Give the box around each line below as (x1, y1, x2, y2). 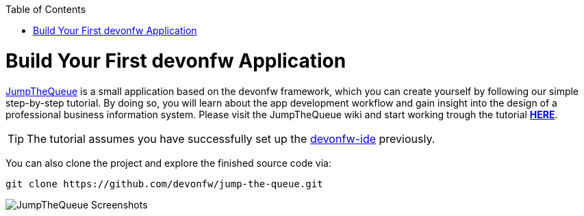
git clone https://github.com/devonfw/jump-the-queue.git (5, 178, 323, 189)
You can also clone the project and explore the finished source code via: (5, 157, 331, 169)
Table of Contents (5, 3, 86, 15)
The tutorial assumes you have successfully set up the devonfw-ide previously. (27, 131, 435, 146)
